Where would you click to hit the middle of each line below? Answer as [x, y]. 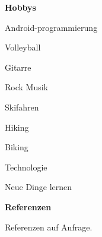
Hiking [17, 127]
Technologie [26, 167]
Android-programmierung [51, 27]
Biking [17, 147]
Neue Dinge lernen [39, 187]
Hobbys [20, 7]
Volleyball [23, 47]
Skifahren [22, 107]
